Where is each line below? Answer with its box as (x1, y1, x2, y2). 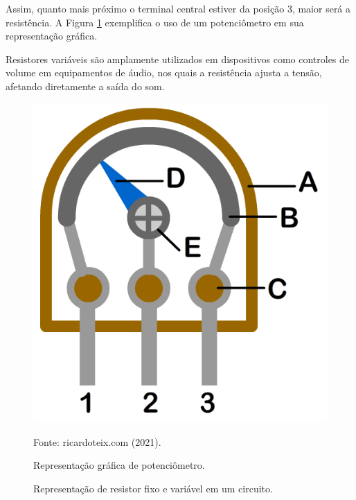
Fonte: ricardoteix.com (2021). (33, 434, 161, 449)
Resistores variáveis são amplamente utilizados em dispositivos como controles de (6, 51, 350, 66)
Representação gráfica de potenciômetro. (33, 458, 205, 472)
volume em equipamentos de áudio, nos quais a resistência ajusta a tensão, (6, 65, 322, 80)
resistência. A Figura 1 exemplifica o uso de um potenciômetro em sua (6, 15, 304, 29)
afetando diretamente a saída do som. (6, 78, 165, 93)
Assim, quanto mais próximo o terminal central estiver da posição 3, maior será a (6, 1, 351, 15)
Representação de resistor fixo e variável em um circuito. (33, 481, 273, 496)
